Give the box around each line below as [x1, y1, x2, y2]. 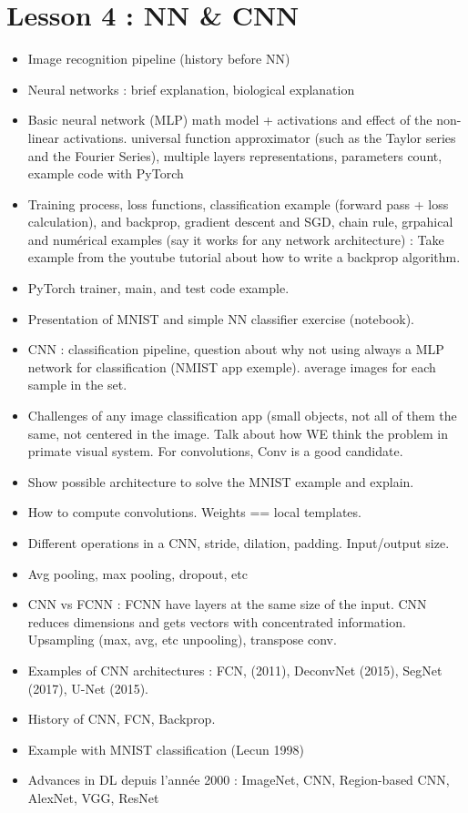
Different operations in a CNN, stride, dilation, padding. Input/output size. [27, 534, 450, 552]
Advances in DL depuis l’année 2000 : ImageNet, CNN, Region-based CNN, [27, 770, 450, 789]
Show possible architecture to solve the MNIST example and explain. [27, 472, 414, 491]
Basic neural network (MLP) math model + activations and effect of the [27, 110, 432, 129]
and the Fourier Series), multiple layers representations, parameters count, [27, 146, 443, 165]
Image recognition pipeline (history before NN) [27, 49, 290, 68]
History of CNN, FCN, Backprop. [27, 709, 216, 728]
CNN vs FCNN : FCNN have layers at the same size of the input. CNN [27, 595, 427, 614]
